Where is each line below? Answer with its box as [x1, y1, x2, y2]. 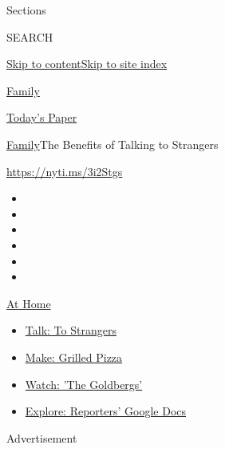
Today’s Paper [6, 109, 77, 126]
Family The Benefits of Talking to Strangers [6, 135, 219, 152]
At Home [6, 295, 51, 311]
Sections [6, 2, 46, 18]
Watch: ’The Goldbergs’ [25, 375, 143, 392]
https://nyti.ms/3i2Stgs [6, 162, 123, 179]
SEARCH [6, 28, 53, 45]
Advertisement [6, 429, 77, 446]
